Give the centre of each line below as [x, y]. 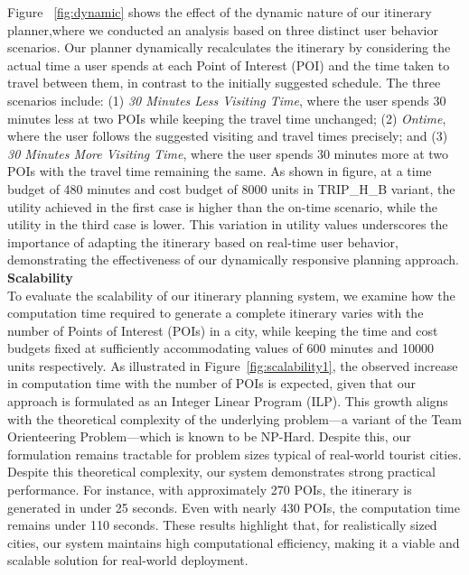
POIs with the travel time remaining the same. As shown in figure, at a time [220, 171]
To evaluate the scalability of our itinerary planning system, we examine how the [231, 295]
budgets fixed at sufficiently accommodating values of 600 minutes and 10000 [221, 348]
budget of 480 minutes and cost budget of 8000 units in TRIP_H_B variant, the [231, 188]
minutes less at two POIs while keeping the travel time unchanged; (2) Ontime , [227, 118]
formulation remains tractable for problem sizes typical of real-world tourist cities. [234, 454]
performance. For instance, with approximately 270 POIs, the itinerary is [210, 490]
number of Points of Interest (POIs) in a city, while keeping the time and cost [223, 330]
